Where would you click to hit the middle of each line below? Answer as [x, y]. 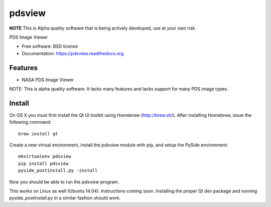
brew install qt [38, 134]
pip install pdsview [43, 163]
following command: [30, 122]
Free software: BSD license [50, 46]
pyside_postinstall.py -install [58, 171]
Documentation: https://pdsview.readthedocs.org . [73, 53]
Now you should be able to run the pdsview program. [64, 182]
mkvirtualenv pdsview [45, 156]
